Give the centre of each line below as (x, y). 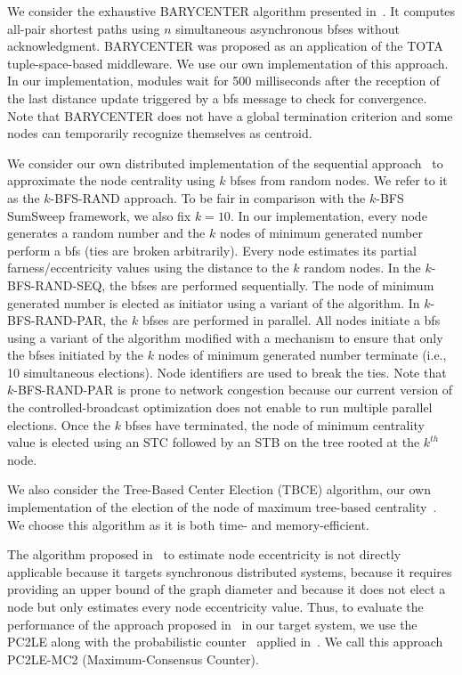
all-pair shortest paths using (84, 28)
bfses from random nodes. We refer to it (339, 180)
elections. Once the (59, 424)
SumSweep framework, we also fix (99, 215)
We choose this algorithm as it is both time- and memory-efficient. (188, 524)
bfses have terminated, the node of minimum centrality (275, 424)
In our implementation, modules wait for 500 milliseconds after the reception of (224, 81)
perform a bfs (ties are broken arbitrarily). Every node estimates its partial (212, 250)
